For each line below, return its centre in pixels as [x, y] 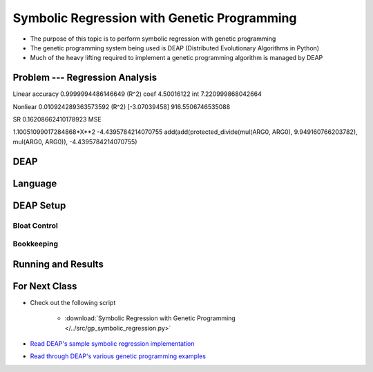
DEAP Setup [39, 205]
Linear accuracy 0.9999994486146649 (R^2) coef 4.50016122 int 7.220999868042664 [137, 94]
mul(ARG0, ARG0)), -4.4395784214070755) [75, 141]
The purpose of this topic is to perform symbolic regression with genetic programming [153, 39]
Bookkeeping [36, 244]
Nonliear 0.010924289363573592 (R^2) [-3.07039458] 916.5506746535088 [122, 106]
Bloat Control [35, 226]
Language [35, 183]
